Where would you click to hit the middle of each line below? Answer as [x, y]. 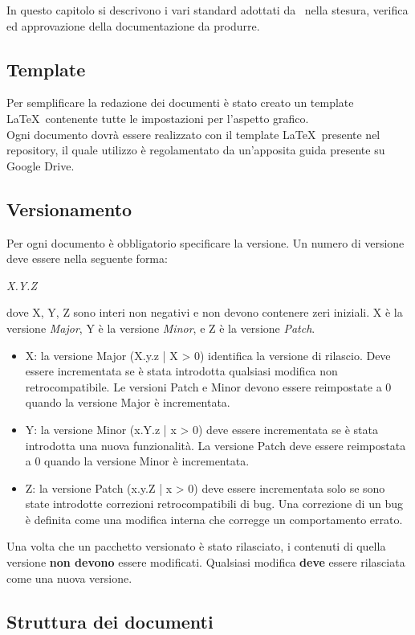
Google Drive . [41, 165]
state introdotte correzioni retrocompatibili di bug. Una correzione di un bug [214, 504]
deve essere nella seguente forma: [87, 258]
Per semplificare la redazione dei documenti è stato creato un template [180, 102]
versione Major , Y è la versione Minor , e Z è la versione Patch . [161, 328]
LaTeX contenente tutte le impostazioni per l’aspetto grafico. [158, 118]
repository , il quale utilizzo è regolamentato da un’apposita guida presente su [196, 150]
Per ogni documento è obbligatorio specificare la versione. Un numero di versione [205, 242]
